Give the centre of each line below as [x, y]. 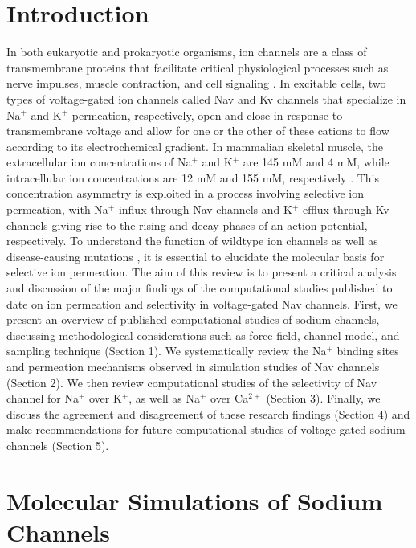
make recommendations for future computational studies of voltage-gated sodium [206, 429]
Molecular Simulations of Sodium [195, 500]
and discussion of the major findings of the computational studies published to [200, 288]
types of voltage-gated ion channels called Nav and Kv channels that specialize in [206, 98]
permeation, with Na [57, 209]
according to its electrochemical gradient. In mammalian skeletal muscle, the [195, 146]
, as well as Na [165, 398]
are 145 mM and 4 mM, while [316, 162]
